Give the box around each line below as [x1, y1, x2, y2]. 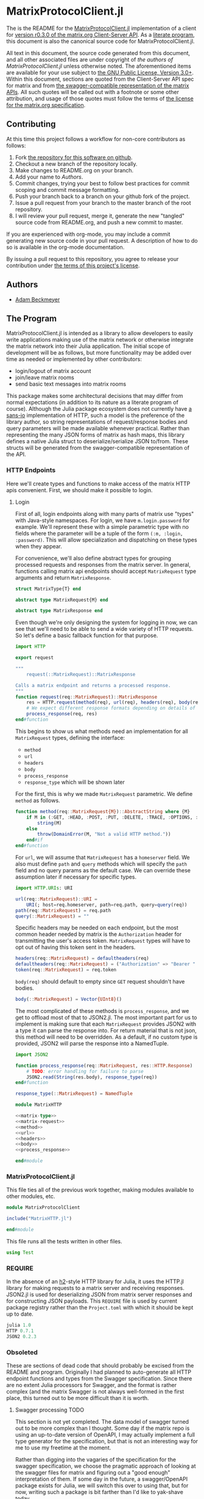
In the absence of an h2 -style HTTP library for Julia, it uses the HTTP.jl [6, 1278, 184, 1285]
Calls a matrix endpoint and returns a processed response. [15, 682, 171, 688]
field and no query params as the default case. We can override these [15, 867, 191, 874]
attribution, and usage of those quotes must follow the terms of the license [6, 95, 194, 102]
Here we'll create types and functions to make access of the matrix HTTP [6, 480, 191, 487]
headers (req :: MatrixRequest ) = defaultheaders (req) [15, 956, 149, 962]
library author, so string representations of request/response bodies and [6, 418, 188, 425]
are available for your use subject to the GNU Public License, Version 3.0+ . [6, 68, 194, 76]
